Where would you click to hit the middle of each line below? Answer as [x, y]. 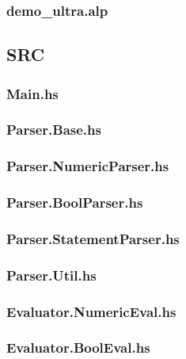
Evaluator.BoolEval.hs [78, 348]
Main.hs [32, 93]
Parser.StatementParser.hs [93, 238]
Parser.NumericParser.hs [88, 166]
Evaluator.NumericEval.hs [91, 311]
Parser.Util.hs [51, 275]
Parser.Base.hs [54, 130]
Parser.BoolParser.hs [75, 202]
